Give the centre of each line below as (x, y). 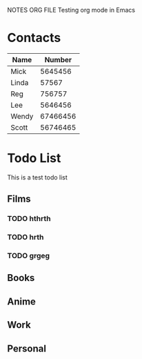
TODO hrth (26, 237)
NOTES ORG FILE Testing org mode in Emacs (71, 10)
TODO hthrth (29, 219)
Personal (27, 348)
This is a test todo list (37, 177)
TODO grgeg (29, 256)
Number (58, 59)
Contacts (34, 38)
